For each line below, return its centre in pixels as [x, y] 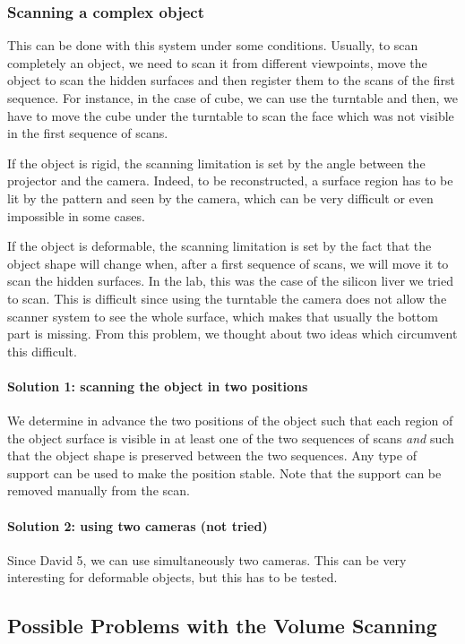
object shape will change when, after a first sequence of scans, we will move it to [228, 263]
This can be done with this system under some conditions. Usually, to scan [213, 45]
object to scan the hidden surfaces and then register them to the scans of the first [231, 80]
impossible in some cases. [76, 215]
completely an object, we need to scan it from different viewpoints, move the [217, 62]
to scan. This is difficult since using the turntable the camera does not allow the [227, 298]
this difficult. [42, 351]
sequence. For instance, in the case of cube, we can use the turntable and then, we [232, 98]
